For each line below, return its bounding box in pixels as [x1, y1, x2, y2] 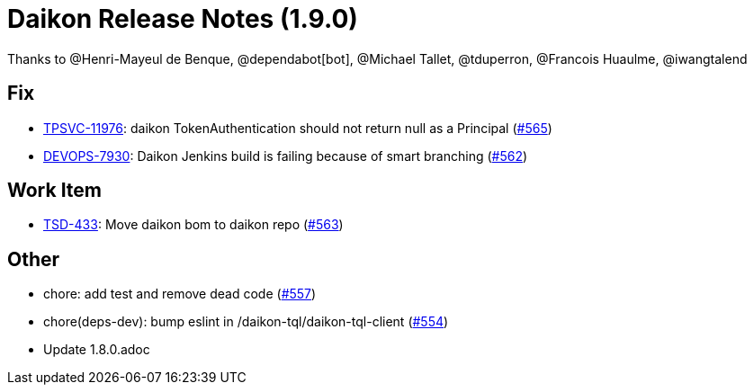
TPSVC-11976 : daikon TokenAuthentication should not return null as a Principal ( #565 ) [43, 120, 552, 136]
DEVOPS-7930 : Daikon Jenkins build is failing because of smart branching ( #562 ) [43, 147, 528, 164]
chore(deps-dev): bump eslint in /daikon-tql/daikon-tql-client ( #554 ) [43, 314, 449, 330]
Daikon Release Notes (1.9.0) [7, 4, 358, 34]
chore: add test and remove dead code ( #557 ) [43, 286, 317, 302]
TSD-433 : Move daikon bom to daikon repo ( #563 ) [43, 217, 344, 233]
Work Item [7, 179, 103, 202]
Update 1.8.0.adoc [43, 342, 150, 358]
